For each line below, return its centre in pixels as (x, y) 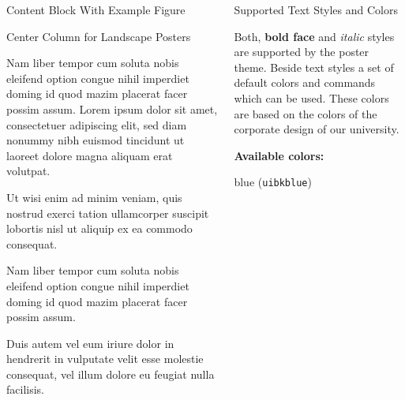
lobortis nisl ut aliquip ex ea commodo (99, 228)
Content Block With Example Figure (96, 9)
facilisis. (25, 389)
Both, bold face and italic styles (314, 36)
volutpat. (28, 171)
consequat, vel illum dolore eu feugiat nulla (111, 374)
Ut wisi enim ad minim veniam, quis (94, 197)
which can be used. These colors (311, 97)
